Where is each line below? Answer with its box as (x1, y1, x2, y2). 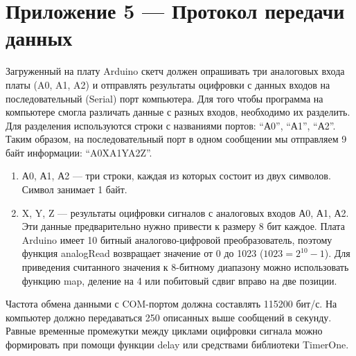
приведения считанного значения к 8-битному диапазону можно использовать (21, 260, 349, 274)
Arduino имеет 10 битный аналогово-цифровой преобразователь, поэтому (21, 232, 332, 247)
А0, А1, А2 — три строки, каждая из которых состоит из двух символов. (21, 168, 331, 183)
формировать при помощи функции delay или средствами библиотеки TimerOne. (6, 337, 349, 351)
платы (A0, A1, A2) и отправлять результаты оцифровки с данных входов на (6, 77, 330, 91)
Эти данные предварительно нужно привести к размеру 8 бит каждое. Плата (21, 219, 345, 233)
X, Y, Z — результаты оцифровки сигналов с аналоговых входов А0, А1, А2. (21, 205, 349, 220)
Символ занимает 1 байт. (21, 182, 127, 197)
